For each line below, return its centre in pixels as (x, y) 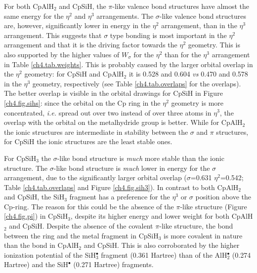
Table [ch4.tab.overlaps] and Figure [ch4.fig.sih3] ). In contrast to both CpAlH (121, 187)
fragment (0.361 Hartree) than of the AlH (164, 254)
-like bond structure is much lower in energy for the (132, 168)
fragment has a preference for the (120, 197)
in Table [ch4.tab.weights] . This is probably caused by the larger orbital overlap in (128, 64)
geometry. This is (214, 45)
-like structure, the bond (196, 226)
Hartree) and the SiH (36, 264)
